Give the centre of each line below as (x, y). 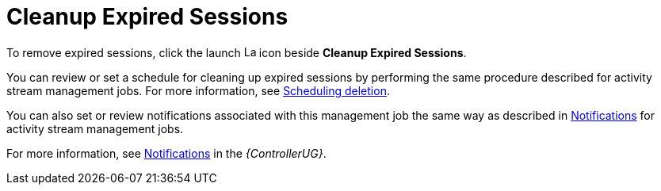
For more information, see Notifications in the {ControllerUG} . (166, 153)
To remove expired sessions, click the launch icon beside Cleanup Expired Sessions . (237, 52)
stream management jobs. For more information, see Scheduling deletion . (198, 90)
